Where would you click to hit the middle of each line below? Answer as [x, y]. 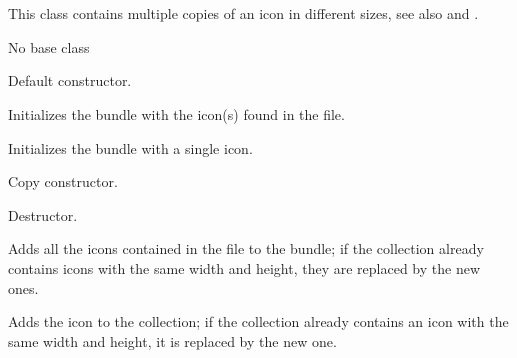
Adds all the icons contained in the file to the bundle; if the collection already [246, 248]
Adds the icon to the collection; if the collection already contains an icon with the [258, 321]
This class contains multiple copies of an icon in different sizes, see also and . [243, 13]
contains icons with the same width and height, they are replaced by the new [244, 267]
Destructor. [43, 214]
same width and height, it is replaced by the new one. [172, 340]
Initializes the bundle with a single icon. [130, 147]
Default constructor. [70, 80]
